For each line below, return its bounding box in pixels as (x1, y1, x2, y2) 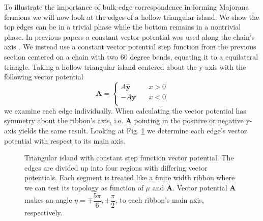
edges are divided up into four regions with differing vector (24, 162, 208, 173)
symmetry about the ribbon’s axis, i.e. (4, 115, 124, 126)
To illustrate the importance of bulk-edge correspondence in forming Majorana (4, 2, 249, 12)
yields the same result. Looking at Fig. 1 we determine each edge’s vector (18, 125, 247, 135)
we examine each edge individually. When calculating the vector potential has (4, 105, 246, 116)
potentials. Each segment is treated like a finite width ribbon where (24, 172, 235, 183)
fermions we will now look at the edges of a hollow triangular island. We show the (4, 11, 259, 22)
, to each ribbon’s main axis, (115, 195, 204, 205)
